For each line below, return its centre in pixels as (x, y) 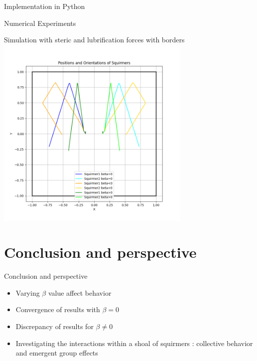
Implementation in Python (45, 6)
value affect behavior (80, 292)
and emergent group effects (57, 353)
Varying (28, 292)
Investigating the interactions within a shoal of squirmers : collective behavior (134, 343)
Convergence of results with (58, 309)
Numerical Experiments (40, 23)
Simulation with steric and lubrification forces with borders (94, 40)
